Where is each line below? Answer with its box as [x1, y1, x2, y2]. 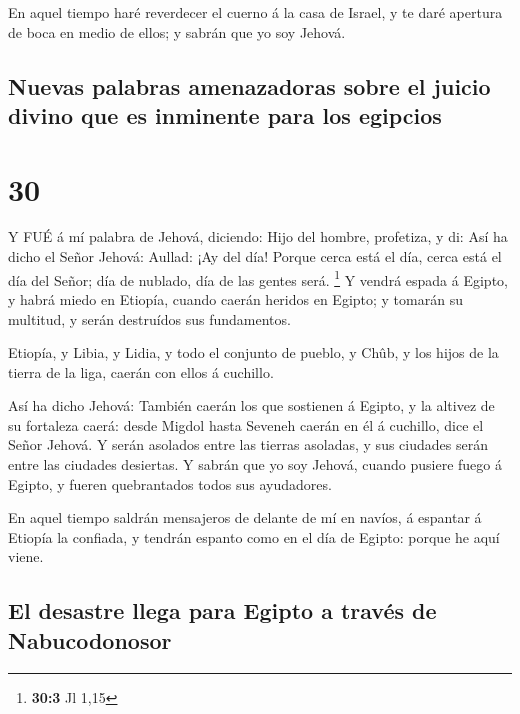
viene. [8, 546, 44, 567]
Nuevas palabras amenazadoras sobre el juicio [8, 70, 491, 101]
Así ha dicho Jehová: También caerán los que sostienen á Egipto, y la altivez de [8, 395, 495, 416]
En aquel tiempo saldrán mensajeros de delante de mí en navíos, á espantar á [8, 507, 482, 528]
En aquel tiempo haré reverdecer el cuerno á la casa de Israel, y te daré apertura [8, 2, 503, 22]
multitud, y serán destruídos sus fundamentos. [8, 308, 291, 329]
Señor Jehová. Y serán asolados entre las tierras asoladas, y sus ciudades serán [8, 434, 488, 455]
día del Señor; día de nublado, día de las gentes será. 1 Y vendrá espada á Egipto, [8, 266, 508, 290]
